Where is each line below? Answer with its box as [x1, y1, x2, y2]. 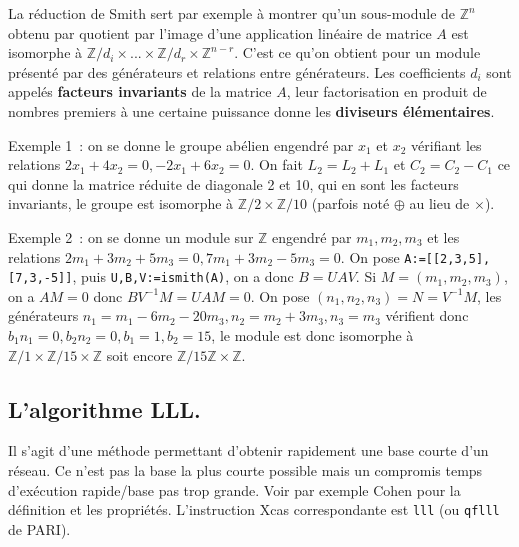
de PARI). [8, 518, 71, 539]
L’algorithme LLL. [8, 393, 201, 424]
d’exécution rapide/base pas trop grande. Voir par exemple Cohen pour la [8, 479, 461, 500]
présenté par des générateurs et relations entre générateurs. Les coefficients [8, 61, 466, 82]
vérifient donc [385, 305, 469, 326]
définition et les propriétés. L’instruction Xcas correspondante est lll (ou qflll [8, 499, 500, 520]
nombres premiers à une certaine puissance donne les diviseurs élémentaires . [8, 100, 495, 121]
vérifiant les [411, 134, 482, 155]
